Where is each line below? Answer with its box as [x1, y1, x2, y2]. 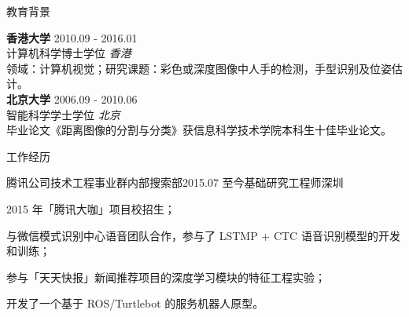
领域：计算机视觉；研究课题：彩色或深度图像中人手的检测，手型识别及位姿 [6, 60, 392, 76]
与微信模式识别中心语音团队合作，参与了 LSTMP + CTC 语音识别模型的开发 [6, 227, 400, 243]
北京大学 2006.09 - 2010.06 [6, 90, 138, 107]
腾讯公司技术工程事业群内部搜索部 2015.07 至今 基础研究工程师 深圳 [6, 174, 344, 191]
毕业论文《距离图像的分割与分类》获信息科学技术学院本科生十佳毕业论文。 [6, 122, 392, 138]
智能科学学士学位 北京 [6, 106, 120, 122]
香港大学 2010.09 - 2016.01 [6, 29, 138, 46]
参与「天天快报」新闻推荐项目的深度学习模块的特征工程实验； [6, 268, 326, 285]
